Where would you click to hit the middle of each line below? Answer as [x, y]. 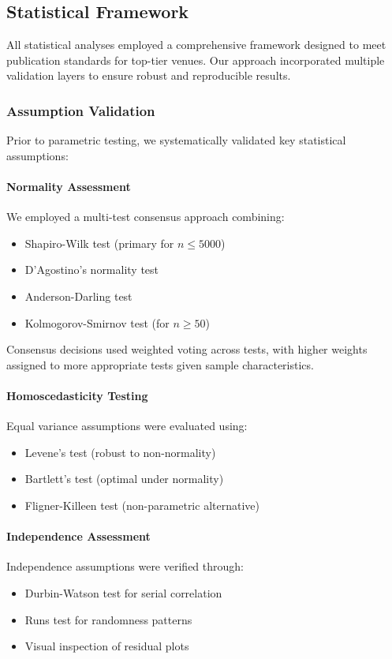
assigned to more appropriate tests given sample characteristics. [160, 364]
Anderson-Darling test [78, 296]
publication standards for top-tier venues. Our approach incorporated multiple [196, 60]
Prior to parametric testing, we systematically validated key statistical [176, 140]
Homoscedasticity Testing [77, 395]
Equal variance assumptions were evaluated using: [127, 426]
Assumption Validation [81, 110]
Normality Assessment [69, 186]
